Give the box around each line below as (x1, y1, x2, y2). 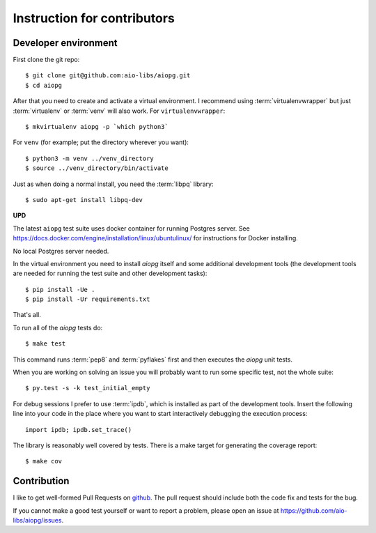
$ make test (25, 340, 66, 348)
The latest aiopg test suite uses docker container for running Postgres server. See (13, 224, 250, 233)
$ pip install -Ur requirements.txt (25, 295, 150, 303)
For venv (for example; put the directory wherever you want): (13, 138, 189, 146)
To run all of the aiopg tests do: (13, 323, 103, 332)
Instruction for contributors (13, 10, 175, 26)
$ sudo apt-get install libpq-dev (25, 196, 143, 203)
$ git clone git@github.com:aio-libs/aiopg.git (25, 72, 191, 79)
